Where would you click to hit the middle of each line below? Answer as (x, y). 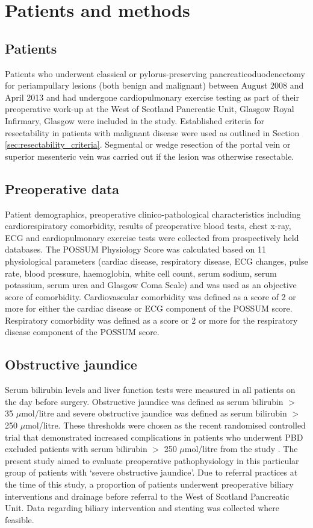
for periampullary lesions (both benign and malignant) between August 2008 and (154, 85)
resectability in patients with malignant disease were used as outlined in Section (152, 132)
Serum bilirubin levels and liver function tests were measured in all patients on (150, 390)
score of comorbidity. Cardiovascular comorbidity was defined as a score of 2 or (150, 296)
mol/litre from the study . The (241, 449)
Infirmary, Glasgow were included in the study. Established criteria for (135, 120)
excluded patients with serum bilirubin (76, 449)
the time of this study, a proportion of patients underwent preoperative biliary (149, 484)
